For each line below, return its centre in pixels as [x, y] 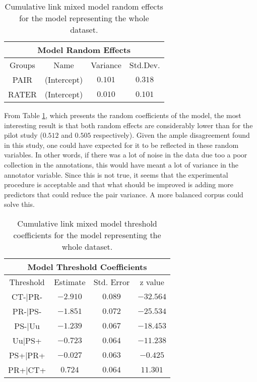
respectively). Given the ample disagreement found [172, 135]
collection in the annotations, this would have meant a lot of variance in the [121, 164]
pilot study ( [23, 135]
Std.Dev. [145, 65]
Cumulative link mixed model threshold [87, 223]
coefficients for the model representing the [87, 235]
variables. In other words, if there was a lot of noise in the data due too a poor [126, 155]
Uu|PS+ [27, 340]
